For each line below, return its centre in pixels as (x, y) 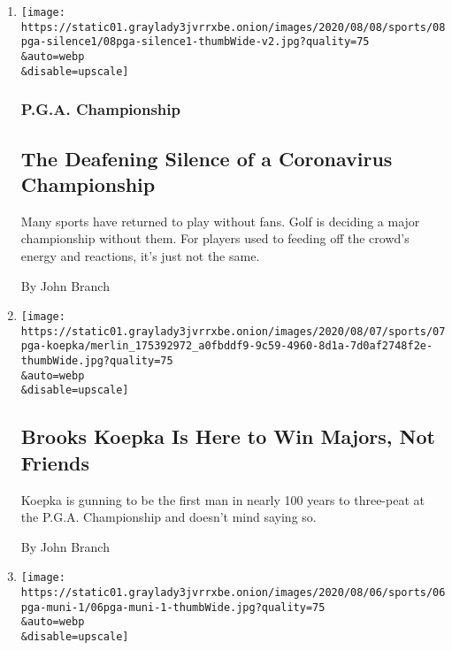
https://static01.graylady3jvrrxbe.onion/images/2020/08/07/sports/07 (233, 331)
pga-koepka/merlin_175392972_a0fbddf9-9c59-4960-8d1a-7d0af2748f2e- (227, 346)
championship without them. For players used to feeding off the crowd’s (215, 238)
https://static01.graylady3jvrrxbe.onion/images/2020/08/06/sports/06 (233, 593)
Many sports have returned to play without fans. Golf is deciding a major (220, 221)
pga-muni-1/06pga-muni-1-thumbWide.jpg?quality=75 (173, 607)
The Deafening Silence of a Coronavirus (207, 158)
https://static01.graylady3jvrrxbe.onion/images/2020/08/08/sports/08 (233, 27)
